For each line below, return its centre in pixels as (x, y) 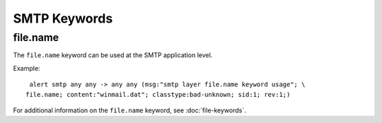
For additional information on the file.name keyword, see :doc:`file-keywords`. (130, 110)
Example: (27, 68)
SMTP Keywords (63, 18)
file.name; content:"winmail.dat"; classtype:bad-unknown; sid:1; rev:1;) (158, 94)
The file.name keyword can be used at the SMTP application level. (113, 55)
